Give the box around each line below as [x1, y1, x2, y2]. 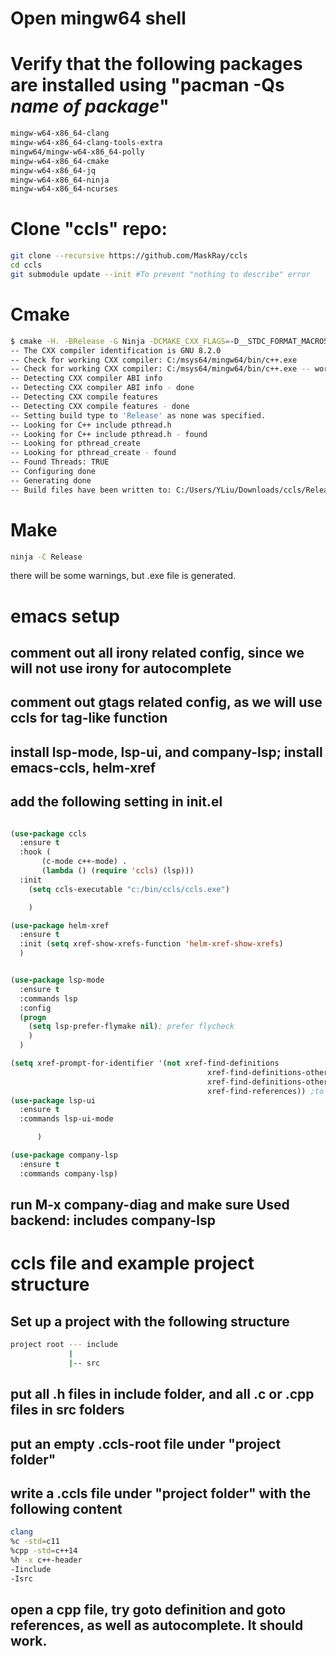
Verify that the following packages [10, 53, 303, 76]
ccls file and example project [10, 1252, 255, 1275]
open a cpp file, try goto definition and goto [10, 1601, 287, 1618]
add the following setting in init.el [10, 793, 223, 811]
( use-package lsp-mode [10, 975, 105, 986]
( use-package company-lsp [10, 1150, 118, 1161]
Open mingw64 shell [10, 7, 187, 30]
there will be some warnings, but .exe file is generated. [10, 570, 237, 582]
